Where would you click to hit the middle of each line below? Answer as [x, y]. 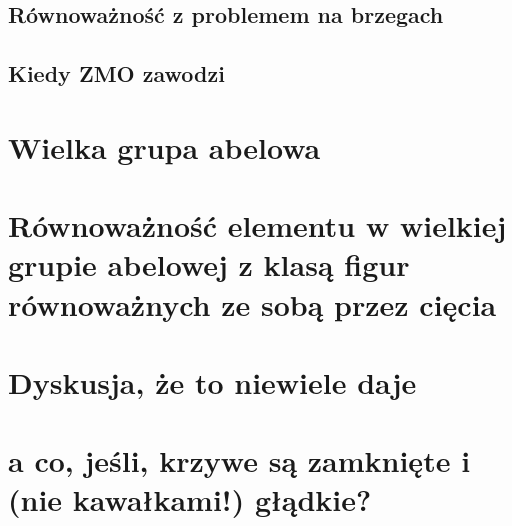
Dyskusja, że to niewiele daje [212, 381]
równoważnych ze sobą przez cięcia [252, 303]
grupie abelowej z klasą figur [209, 264]
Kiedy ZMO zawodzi [116, 73]
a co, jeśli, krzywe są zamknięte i [239, 460]
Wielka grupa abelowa [164, 146]
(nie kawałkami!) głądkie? [190, 499]
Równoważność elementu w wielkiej [257, 225]
